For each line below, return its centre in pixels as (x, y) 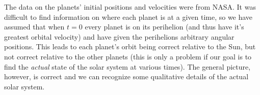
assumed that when (34, 27)
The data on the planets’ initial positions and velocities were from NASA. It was (130, 7)
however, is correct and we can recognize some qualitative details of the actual (126, 76)
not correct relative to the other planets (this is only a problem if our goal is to (128, 56)
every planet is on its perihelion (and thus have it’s (164, 27)
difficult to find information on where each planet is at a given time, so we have (128, 17)
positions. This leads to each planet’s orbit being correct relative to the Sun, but (130, 46)
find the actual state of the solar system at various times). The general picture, (127, 66)
